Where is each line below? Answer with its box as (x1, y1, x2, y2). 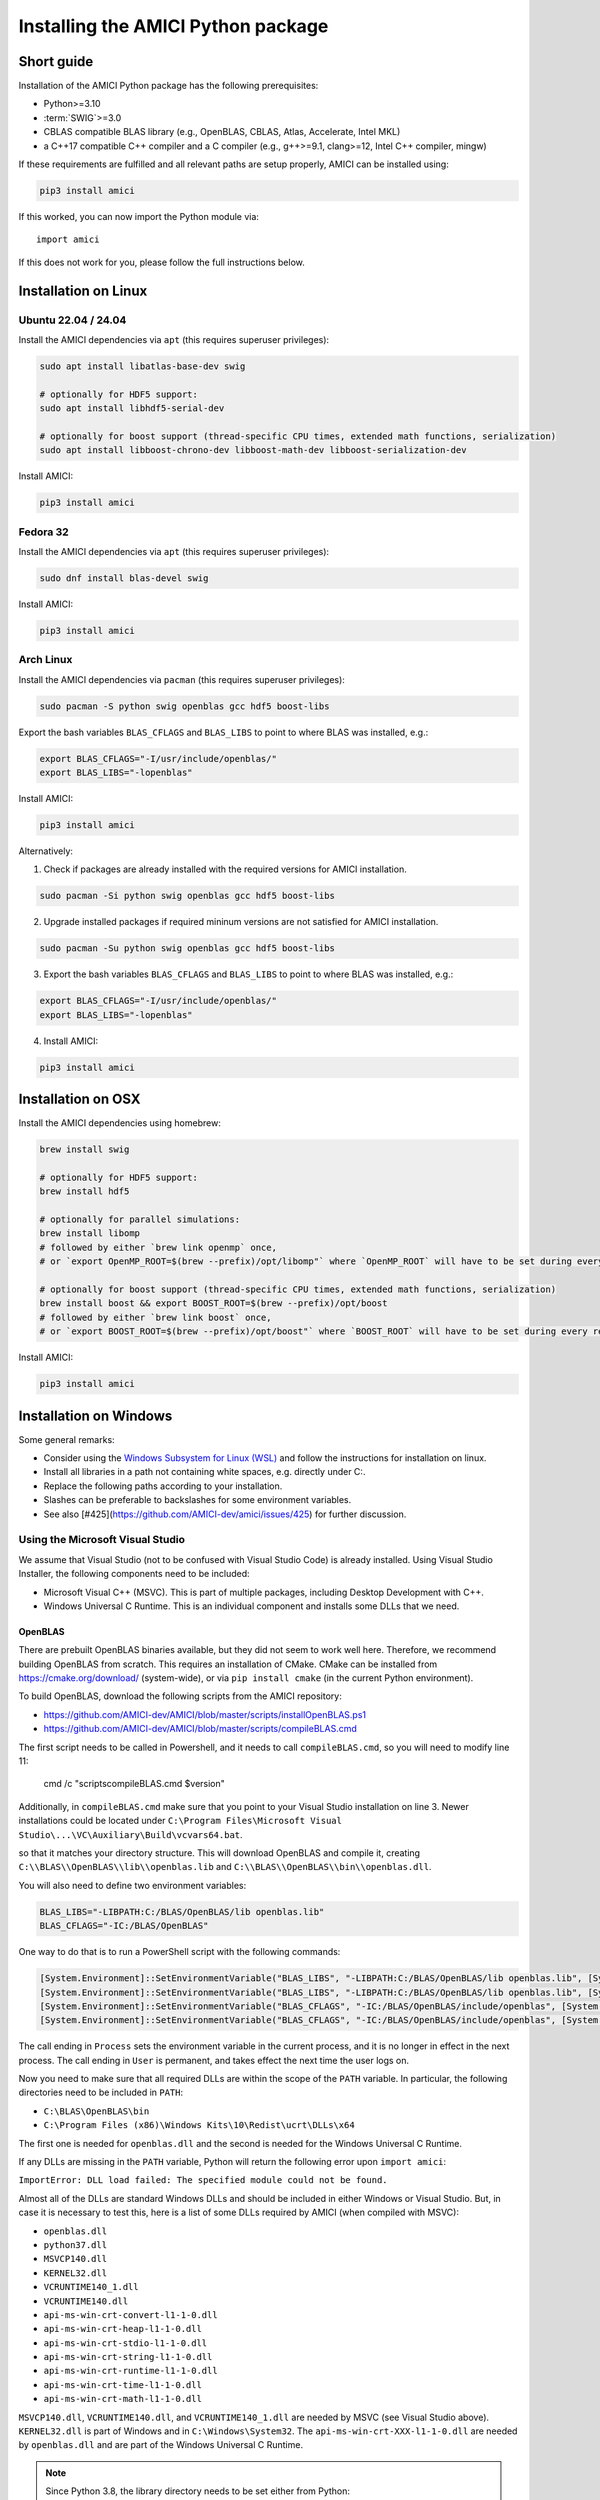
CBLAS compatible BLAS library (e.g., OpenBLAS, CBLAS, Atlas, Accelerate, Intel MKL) (43, 126, 401, 138)
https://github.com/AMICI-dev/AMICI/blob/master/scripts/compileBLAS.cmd (43, 1723, 357, 1735)
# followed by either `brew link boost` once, (39, 1311, 272, 1323)
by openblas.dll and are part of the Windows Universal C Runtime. (18, 2439, 304, 2451)
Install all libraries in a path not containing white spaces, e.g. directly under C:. (43, 1466, 366, 1478)
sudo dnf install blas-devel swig (39, 572, 209, 584)
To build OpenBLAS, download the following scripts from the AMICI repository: (18, 1690, 342, 1702)
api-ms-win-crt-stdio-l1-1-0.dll (43, 2337, 208, 2349)
